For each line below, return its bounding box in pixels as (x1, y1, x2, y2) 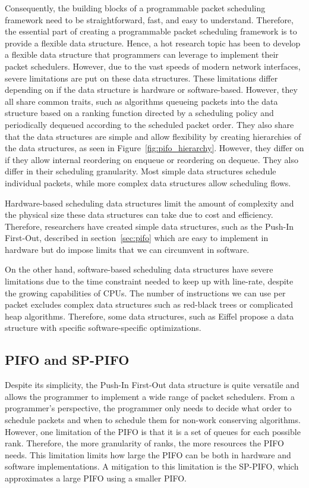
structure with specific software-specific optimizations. (5, 321, 201, 334)
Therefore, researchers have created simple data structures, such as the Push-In (5, 220, 294, 232)
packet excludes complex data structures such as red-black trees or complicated (5, 298, 294, 311)
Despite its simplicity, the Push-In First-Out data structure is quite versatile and (5, 378, 299, 391)
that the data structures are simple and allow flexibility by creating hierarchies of (5, 130, 301, 142)
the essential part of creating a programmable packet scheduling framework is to (5, 25, 297, 37)
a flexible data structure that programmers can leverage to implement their (5, 48, 279, 61)
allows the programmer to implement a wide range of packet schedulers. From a (5, 390, 295, 402)
